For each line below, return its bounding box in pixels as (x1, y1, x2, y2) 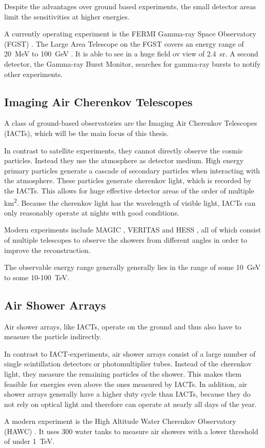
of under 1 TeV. (4, 436, 55, 446)
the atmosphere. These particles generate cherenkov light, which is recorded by (4, 175, 252, 186)
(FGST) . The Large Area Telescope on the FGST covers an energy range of (4, 38, 244, 49)
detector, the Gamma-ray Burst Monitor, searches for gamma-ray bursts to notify (4, 58, 261, 69)
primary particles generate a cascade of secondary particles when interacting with (4, 165, 260, 176)
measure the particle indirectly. (4, 331, 101, 342)
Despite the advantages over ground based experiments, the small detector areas (4, 1, 256, 11)
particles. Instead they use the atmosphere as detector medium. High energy (4, 155, 244, 166)
